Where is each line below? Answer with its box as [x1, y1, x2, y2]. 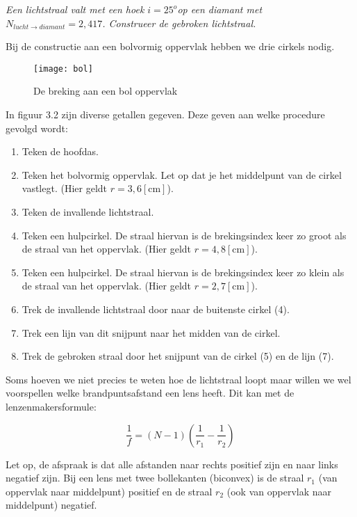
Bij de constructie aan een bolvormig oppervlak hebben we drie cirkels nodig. [6, 39, 335, 54]
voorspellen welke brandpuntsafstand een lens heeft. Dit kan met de [6, 385, 294, 400]
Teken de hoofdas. [22, 144, 99, 159]
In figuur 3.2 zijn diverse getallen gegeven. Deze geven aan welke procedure [6, 107, 325, 122]
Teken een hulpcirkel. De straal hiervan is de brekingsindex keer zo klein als [22, 264, 344, 279]
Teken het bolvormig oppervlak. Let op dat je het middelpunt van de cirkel [22, 167, 342, 182]
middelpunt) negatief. [6, 498, 97, 512]
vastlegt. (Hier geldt [22, 181, 108, 196]
